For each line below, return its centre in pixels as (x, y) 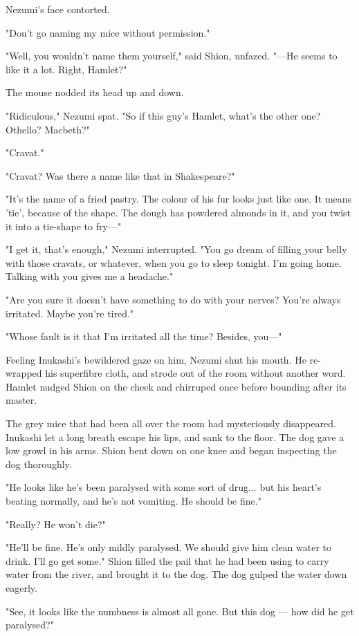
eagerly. (21, 588)
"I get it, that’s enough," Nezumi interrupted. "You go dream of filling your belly (176, 249)
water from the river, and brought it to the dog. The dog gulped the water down (176, 574)
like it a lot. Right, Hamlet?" (66, 69)
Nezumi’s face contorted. (58, 9)
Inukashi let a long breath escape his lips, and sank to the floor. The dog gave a (175, 437)
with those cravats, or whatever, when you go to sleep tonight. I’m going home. (174, 262)
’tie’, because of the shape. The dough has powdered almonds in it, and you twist (178, 212)
